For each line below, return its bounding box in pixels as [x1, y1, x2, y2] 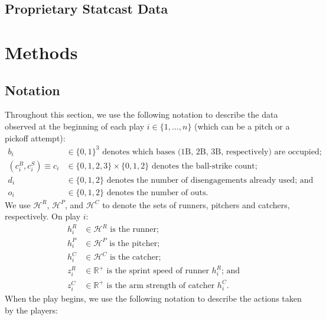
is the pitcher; [109, 239, 160, 248]
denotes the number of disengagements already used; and [106, 176, 314, 185]
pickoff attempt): [5, 131, 66, 144]
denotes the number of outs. [106, 188, 208, 197]
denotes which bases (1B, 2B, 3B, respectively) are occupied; [102, 147, 322, 156]
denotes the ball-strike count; [152, 161, 257, 170]
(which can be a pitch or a [194, 119, 290, 132]
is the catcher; [109, 253, 161, 261]
